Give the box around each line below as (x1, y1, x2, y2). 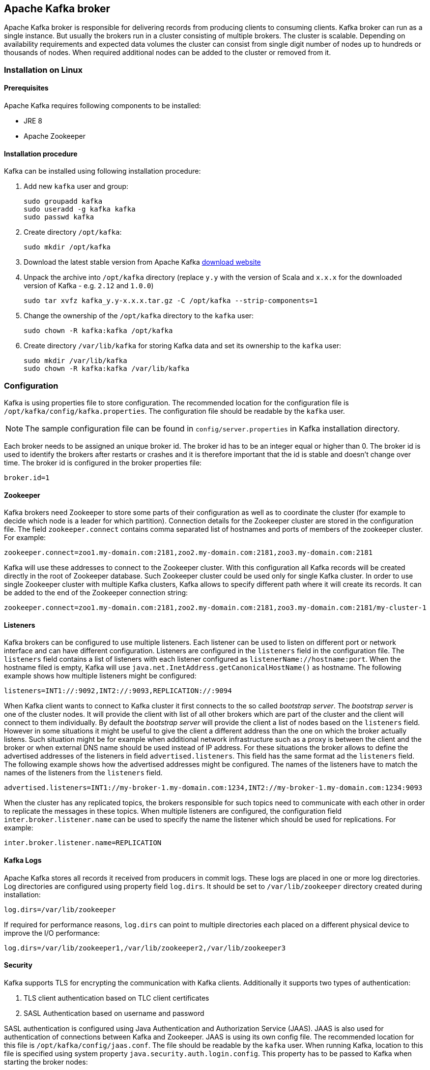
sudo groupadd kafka (24, 197, 103, 206)
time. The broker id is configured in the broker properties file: (4, 458, 202, 467)
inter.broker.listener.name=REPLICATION (4, 839, 162, 847)
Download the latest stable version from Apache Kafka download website (24, 258, 261, 267)
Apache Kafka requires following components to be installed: (4, 101, 201, 110)
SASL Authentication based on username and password (24, 1009, 204, 1017)
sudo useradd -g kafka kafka (24, 205, 136, 214)
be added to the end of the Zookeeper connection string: (4, 588, 188, 597)
